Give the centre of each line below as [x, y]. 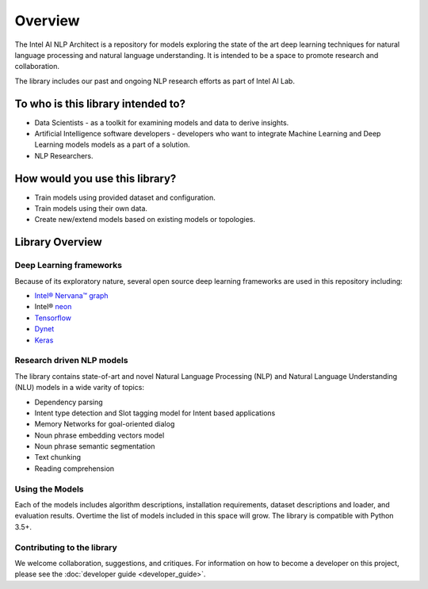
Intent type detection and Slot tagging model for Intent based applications [155, 413]
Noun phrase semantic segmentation [95, 446]
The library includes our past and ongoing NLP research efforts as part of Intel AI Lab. [155, 81]
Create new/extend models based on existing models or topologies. [145, 220]
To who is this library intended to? [100, 103]
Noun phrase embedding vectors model [99, 435]
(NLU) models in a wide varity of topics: [79, 388]
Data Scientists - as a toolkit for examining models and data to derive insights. [162, 122]
